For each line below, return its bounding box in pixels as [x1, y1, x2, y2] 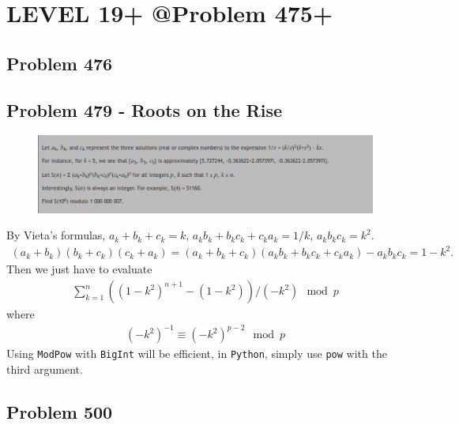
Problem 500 [6, 399, 113, 423]
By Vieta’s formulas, [6, 227, 106, 243]
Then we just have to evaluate [6, 261, 152, 277]
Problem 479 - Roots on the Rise [6, 97, 283, 122]
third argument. [6, 360, 83, 377]
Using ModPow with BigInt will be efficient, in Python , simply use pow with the [6, 345, 387, 362]
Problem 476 [6, 51, 113, 75]
